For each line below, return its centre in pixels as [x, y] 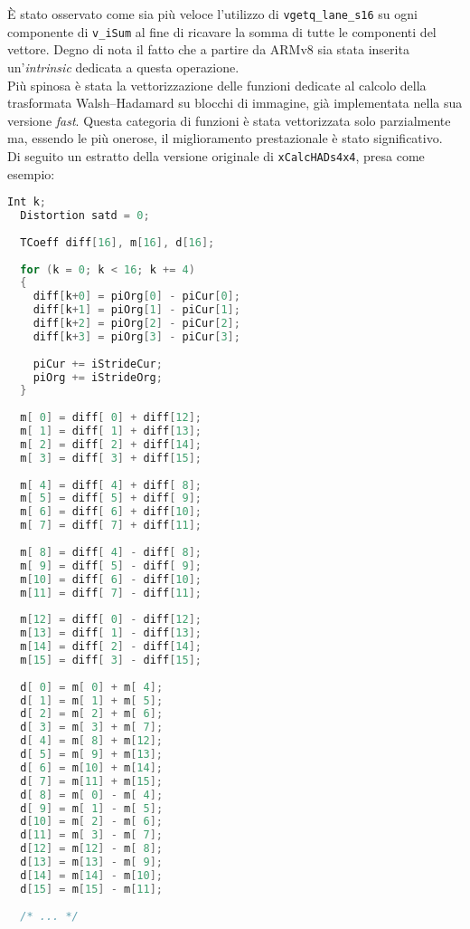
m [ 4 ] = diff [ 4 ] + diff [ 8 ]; [111, 485]
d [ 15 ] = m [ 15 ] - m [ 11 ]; [91, 889]
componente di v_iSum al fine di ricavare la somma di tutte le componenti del [222, 31]
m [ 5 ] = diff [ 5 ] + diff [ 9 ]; [111, 498]
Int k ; [27, 202]
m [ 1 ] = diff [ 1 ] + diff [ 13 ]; [111, 431]
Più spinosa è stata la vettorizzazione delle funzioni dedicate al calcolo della [217, 85]
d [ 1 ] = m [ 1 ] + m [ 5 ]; [92, 700]
